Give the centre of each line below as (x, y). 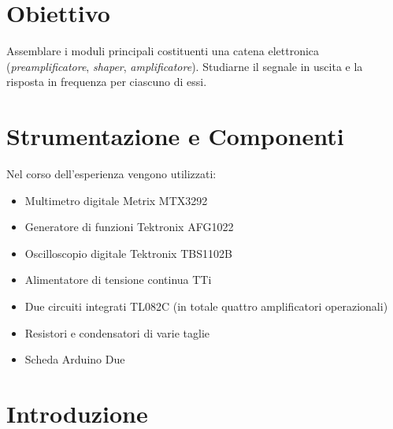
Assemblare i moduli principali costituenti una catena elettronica (163, 51)
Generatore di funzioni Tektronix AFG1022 (129, 227)
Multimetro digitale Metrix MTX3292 (116, 200)
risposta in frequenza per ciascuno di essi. (107, 82)
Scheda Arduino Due (75, 359)
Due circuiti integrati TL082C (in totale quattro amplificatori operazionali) (206, 306)
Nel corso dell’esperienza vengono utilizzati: (111, 174)
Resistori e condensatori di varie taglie (117, 332)
